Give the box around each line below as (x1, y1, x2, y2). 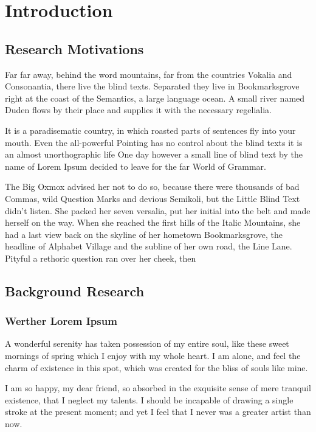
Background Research (5, 281, 145, 300)
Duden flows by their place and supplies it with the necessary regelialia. (5, 103, 272, 116)
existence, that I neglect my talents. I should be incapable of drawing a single (5, 393, 294, 406)
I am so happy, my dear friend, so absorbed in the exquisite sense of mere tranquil (5, 381, 311, 394)
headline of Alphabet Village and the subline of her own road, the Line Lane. (5, 240, 292, 253)
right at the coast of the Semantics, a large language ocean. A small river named (5, 91, 305, 104)
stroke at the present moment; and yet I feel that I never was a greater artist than (5, 405, 311, 418)
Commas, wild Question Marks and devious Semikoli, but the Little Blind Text (5, 192, 300, 204)
